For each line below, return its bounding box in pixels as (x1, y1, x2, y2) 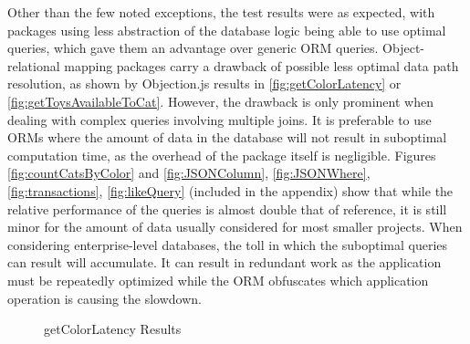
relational (7, 56, 60, 75)
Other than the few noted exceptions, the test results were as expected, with (7, 3, 435, 21)
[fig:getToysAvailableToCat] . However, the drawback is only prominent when (7, 91, 433, 110)
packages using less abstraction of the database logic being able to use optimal (7, 20, 446, 39)
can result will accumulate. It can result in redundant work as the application (7, 253, 442, 272)
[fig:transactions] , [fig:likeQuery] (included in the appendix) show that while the (7, 181, 454, 200)
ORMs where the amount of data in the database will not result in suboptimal (7, 128, 447, 147)
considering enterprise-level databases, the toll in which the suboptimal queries (7, 235, 448, 254)
